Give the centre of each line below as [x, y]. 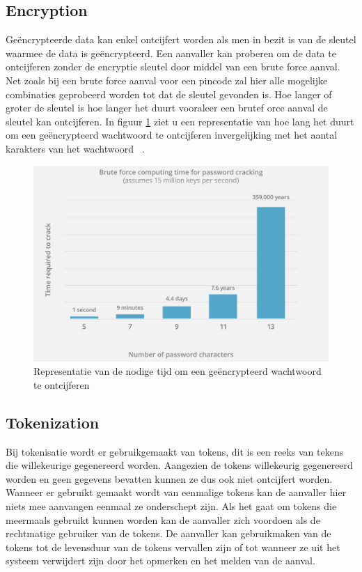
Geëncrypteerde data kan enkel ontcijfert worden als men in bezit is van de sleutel [181, 39]
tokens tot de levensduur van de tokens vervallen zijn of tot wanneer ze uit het [173, 547]
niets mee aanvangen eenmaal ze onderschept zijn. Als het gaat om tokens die [171, 506]
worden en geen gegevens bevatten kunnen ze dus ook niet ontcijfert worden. [169, 478]
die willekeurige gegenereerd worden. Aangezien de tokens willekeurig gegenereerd [179, 465]
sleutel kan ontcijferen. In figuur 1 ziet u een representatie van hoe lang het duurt [180, 121]
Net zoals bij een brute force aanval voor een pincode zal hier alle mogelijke [167, 80]
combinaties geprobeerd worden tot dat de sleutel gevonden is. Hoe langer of [169, 94]
